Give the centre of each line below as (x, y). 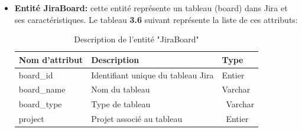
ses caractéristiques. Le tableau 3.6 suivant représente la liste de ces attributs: (156, 19)
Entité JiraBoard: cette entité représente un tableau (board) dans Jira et (151, 8)
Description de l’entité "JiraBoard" (137, 39)
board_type (40, 104)
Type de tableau (121, 104)
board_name (42, 89)
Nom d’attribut (51, 59)
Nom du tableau (121, 89)
